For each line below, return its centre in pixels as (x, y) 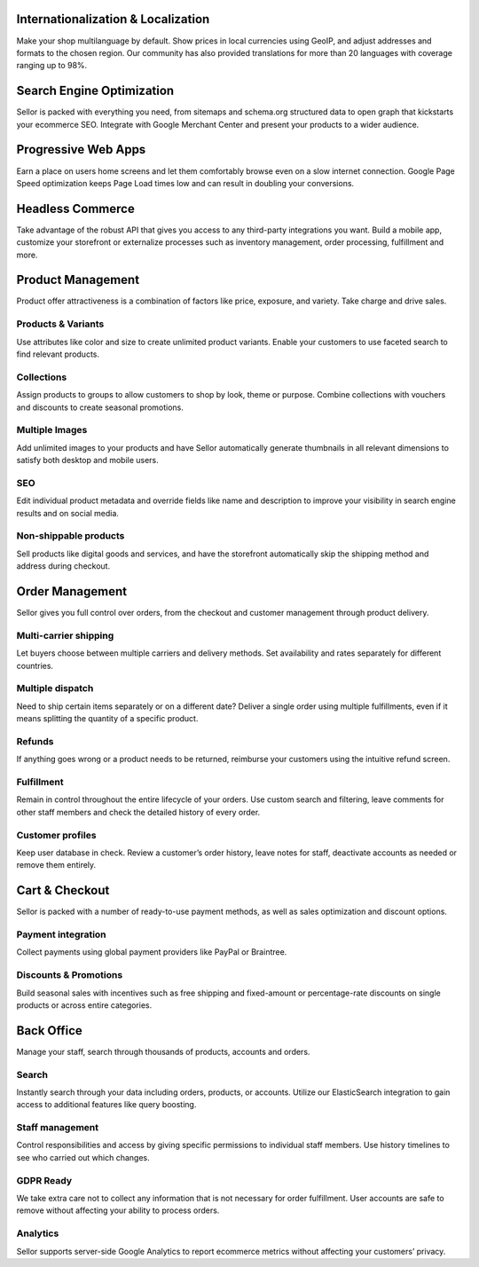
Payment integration (61, 934)
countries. (35, 665)
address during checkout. (63, 566)
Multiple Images (52, 430)
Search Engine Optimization (95, 91)
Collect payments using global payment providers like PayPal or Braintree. (152, 952)
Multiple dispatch (55, 689)
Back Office (50, 1031)
